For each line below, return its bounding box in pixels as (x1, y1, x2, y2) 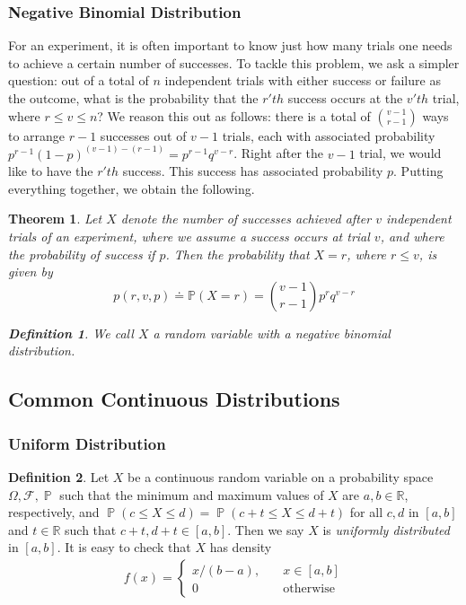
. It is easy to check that (57, 538, 191, 557)
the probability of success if (8, 244, 155, 263)
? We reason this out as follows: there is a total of (97, 106, 371, 125)
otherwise (283, 582, 335, 595)
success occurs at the (287, 89, 403, 107)
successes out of (100, 126, 187, 145)
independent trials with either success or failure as (164, 71, 441, 90)
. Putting (393, 162, 444, 180)
